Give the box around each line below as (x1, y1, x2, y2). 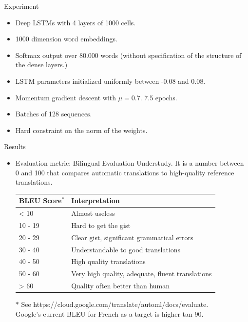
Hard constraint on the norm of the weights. (15, 125, 148, 135)
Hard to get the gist (71, 220, 131, 230)
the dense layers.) (15, 59, 68, 70)
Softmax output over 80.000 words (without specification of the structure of (15, 50, 242, 60)
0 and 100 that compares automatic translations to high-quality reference (15, 167, 234, 177)
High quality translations (71, 256, 146, 266)
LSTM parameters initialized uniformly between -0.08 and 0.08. (15, 76, 206, 86)
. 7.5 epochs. (140, 92, 177, 102)
